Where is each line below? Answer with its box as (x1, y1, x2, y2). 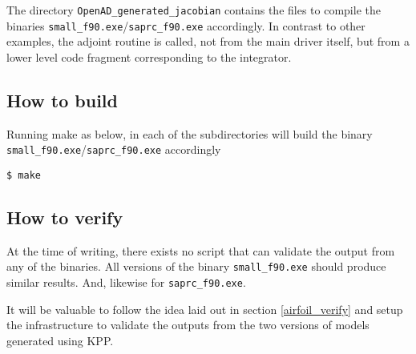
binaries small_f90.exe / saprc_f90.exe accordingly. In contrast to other (6, 17, 366, 34)
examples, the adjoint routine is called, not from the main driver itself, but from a (6, 33, 410, 50)
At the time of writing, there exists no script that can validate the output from (6, 242, 395, 259)
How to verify (6, 205, 123, 229)
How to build (6, 87, 118, 112)
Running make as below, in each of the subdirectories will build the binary (6, 125, 373, 142)
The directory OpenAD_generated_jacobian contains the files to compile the (6, 2, 381, 18)
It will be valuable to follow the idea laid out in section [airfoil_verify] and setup (6, 300, 403, 317)
